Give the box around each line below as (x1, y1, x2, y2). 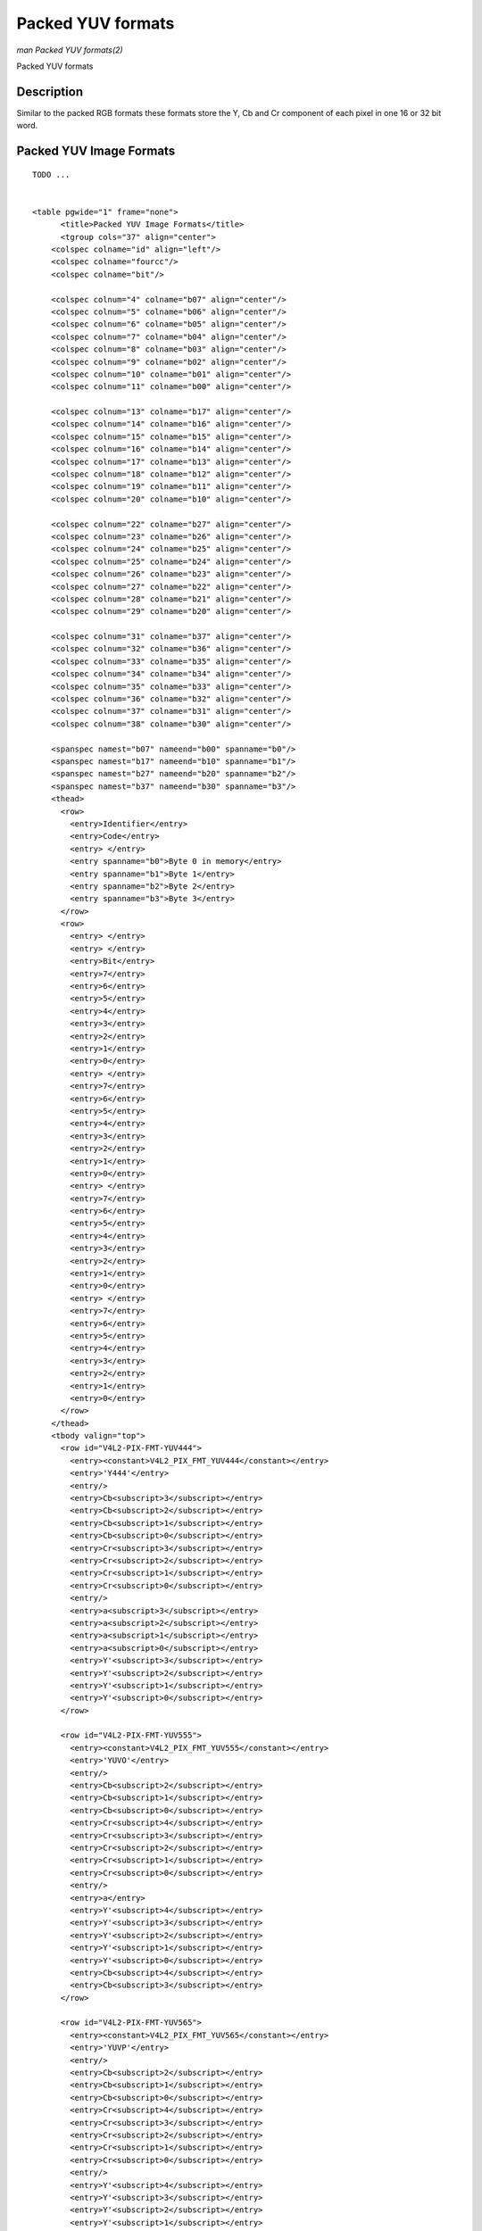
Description (16, 84, 84, 99)
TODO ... (32, 170, 71, 179)
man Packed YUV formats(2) (16, 45, 124, 55)
